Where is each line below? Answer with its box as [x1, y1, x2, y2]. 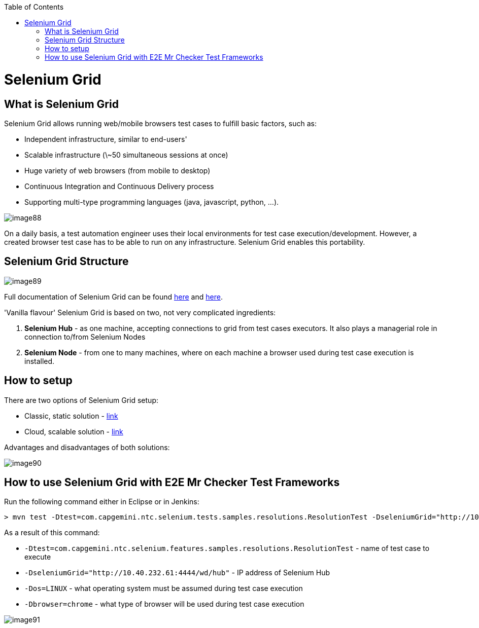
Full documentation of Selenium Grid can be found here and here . [4, 292, 223, 301]
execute [24, 552, 51, 562]
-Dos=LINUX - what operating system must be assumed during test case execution [24, 584, 303, 593]
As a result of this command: [4, 528, 100, 537]
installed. [24, 356, 55, 365]
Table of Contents [4, 3, 64, 11]
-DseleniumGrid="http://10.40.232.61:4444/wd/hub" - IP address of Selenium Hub [24, 568, 330, 577]
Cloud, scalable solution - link [24, 427, 123, 436]
